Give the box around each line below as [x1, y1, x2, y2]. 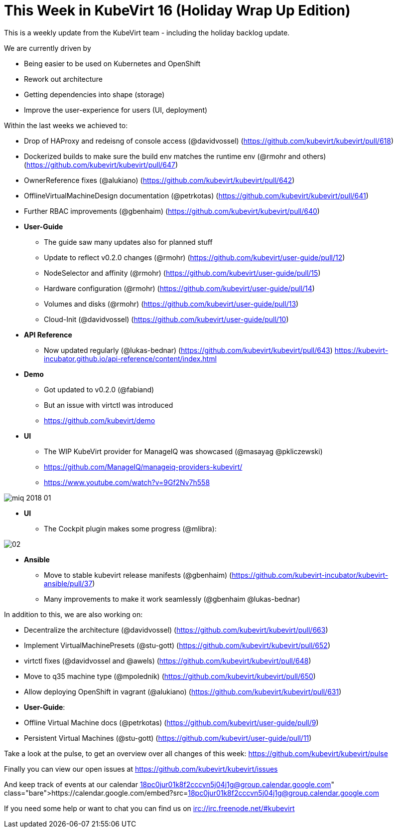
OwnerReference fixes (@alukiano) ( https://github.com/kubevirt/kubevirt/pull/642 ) [24, 175, 295, 184]
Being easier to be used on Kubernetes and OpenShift [24, 59, 201, 68]
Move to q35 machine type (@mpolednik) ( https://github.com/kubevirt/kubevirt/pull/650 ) [24, 671, 316, 680]
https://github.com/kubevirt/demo [44, 416, 155, 425]
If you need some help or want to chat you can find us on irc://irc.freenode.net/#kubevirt [4, 804, 295, 813]
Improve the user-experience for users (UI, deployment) [24, 105, 208, 114]
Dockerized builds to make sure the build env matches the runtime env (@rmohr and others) [24, 152, 326, 161]
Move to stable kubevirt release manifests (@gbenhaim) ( [44, 570, 232, 579]
